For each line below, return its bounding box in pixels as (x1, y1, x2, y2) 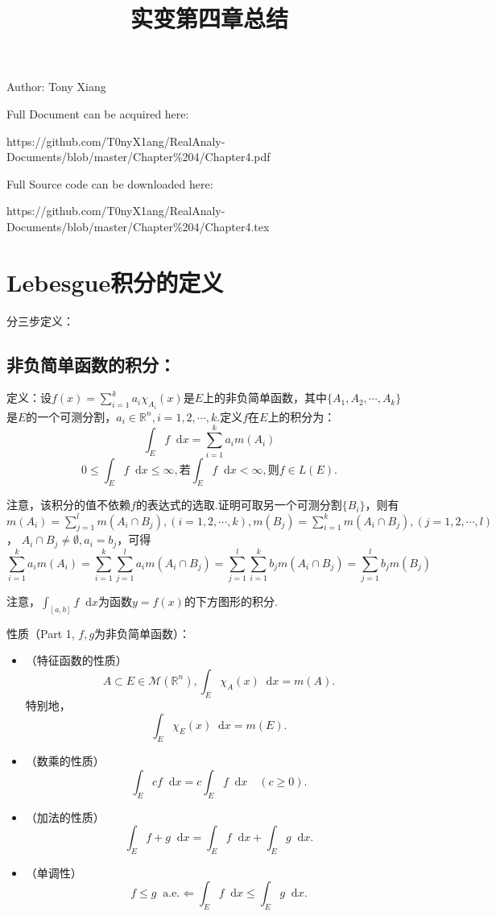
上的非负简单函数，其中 (202, 389, 327, 406)
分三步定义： (6, 312, 74, 329)
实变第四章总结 (130, 2, 288, 35)
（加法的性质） (25, 808, 105, 825)
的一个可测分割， (26, 408, 117, 425)
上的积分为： (267, 408, 336, 425)
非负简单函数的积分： (6, 351, 176, 376)
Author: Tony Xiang (6, 78, 106, 95)
